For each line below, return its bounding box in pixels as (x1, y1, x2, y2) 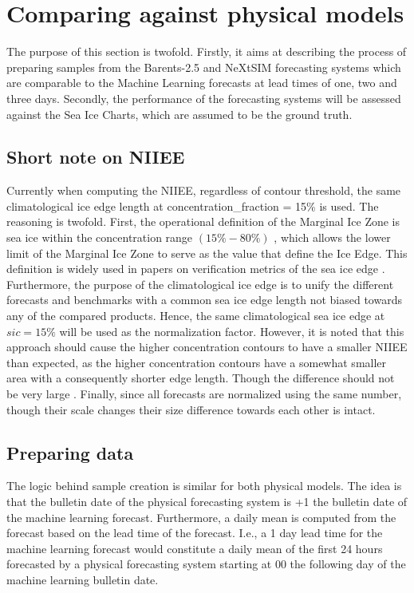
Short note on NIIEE (6, 144, 185, 169)
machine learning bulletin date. (6, 571, 159, 587)
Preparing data (6, 440, 134, 465)
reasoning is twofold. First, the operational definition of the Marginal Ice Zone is (6, 213, 400, 230)
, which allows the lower (274, 229, 391, 246)
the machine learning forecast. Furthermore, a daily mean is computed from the (6, 508, 396, 525)
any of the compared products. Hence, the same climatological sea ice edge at (6, 307, 385, 324)
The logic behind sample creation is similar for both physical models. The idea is (6, 477, 402, 494)
